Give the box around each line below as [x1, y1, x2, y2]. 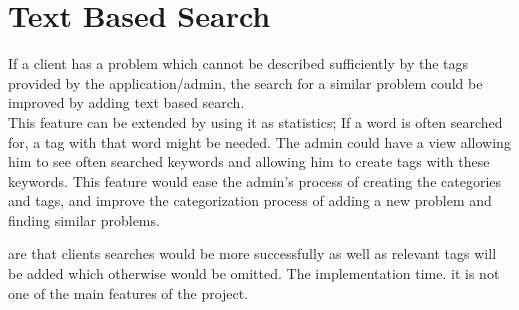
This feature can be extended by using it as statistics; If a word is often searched [8, 111, 503, 132]
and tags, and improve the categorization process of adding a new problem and [8, 190, 492, 211]
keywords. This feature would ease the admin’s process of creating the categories [8, 170, 502, 191]
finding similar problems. [8, 209, 160, 230]
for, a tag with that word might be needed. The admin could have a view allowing [8, 131, 511, 152]
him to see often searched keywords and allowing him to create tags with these [8, 151, 490, 172]
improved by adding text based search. [8, 92, 245, 113]
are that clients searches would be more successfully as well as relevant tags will [8, 243, 497, 264]
